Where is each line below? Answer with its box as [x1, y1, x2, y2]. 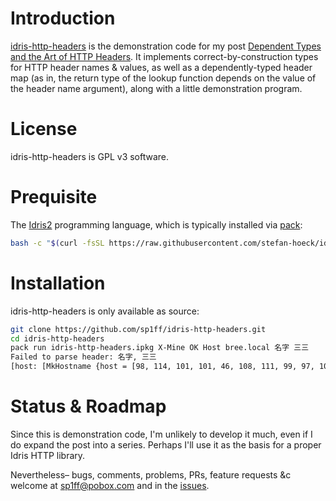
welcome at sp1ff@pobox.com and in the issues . [10, 479, 210, 491]
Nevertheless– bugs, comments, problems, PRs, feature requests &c [10, 468, 292, 481]
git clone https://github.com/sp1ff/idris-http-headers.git [10, 324, 267, 334]
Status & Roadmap [10, 395, 167, 418]
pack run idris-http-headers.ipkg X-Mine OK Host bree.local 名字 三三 [10, 343, 310, 353]
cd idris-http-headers [10, 333, 105, 344]
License [10, 118, 78, 141]
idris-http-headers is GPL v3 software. [10, 150, 170, 162]
